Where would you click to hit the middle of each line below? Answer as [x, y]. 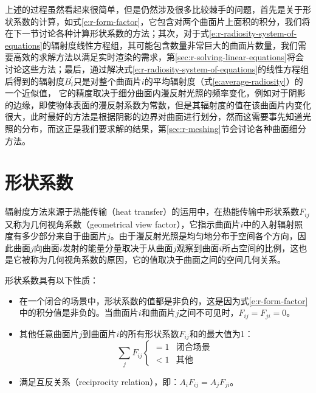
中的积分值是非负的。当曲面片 [79, 312]
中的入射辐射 [269, 224]
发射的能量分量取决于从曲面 [118, 247]
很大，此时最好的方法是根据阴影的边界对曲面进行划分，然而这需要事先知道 [154, 117]
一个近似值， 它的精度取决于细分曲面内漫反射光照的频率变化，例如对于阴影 [155, 93]
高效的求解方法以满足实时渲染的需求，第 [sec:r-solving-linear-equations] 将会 [158, 57]
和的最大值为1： [221, 333]
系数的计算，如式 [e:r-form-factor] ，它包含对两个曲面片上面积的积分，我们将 [162, 21]
